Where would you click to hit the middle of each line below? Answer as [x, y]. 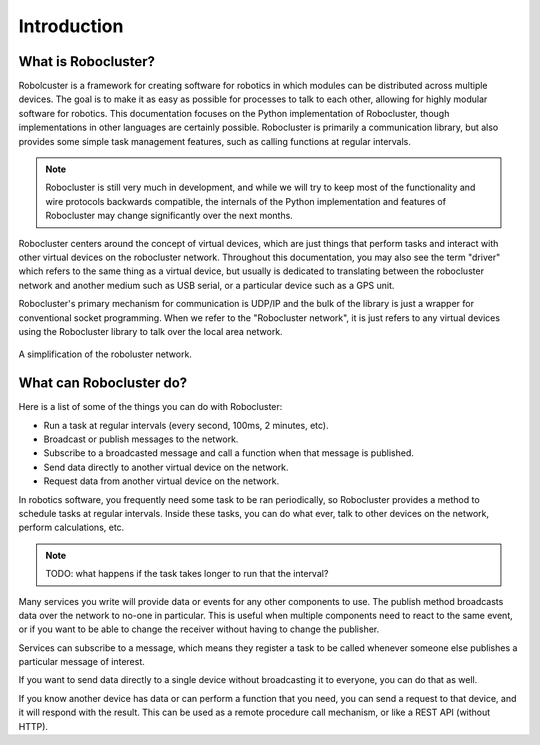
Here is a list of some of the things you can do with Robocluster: [150, 407]
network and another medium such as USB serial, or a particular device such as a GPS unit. [206, 285]
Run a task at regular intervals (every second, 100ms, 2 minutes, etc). [186, 425]
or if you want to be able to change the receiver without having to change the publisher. [199, 629]
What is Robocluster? [86, 61]
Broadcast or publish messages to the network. [141, 439]
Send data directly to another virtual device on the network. [166, 467]
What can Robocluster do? [103, 383]
